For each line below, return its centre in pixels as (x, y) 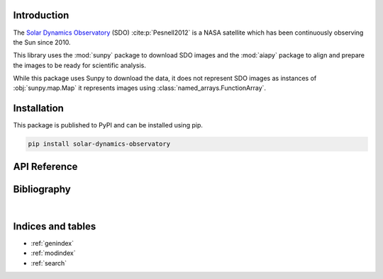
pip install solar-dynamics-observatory (99, 144)
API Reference (45, 166)
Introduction (41, 15)
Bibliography (42, 189)
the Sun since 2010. (42, 42)
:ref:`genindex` (52, 243)
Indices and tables (55, 226)
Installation (38, 109)
